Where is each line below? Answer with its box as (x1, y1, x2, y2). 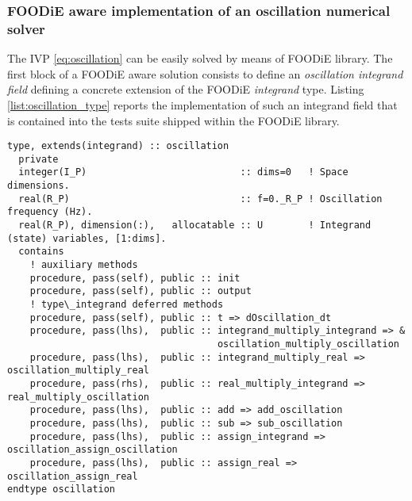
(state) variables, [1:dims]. (7, 232, 167, 244)
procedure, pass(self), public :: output (29, 285, 252, 297)
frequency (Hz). (7, 206, 93, 218)
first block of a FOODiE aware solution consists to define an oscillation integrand (7, 65, 403, 82)
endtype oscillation (7, 484, 116, 495)
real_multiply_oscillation (7, 391, 149, 403)
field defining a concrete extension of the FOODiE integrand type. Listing (7, 81, 364, 98)
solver (7, 18, 45, 38)
